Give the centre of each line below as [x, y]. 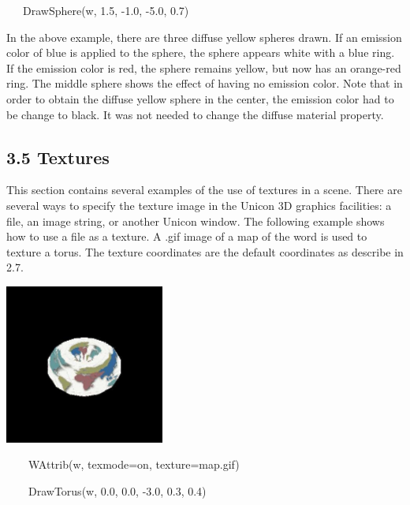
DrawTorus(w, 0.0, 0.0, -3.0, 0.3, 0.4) [117, 490]
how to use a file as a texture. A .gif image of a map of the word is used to [187, 236]
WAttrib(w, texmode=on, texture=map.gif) [134, 464]
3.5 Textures [58, 157]
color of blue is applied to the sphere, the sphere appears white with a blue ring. [201, 52]
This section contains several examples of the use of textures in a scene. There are [204, 190]
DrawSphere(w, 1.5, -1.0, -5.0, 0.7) [106, 10]
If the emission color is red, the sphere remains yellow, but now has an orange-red [204, 67]
